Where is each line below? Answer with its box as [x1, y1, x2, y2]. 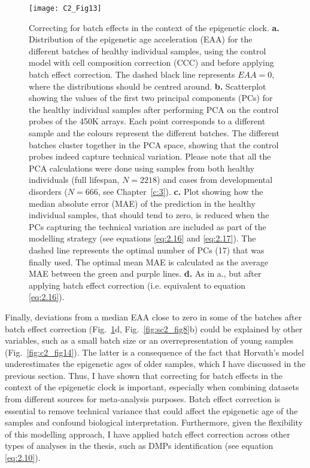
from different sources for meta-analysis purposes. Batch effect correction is [5, 393, 281, 405]
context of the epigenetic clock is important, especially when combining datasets [5, 381, 299, 393]
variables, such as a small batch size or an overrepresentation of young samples [5, 334, 294, 347]
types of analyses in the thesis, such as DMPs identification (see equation [5, 439, 273, 452]
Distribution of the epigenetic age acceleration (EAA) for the [29, 33, 253, 45]
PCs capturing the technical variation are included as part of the [29, 220, 266, 233]
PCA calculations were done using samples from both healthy [29, 161, 255, 174]
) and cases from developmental [157, 173, 273, 186]
